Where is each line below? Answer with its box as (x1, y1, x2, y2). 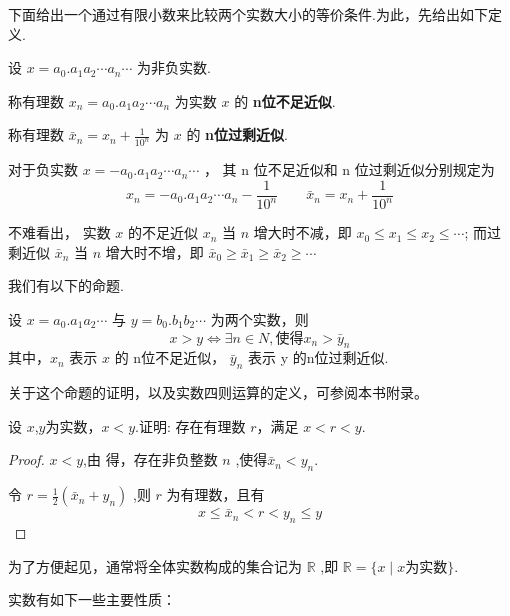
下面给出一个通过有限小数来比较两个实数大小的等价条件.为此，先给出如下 (8, 4, 488, 24)
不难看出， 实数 (8, 222, 111, 243)
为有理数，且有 (166, 484, 265, 505)
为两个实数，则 (210, 309, 309, 330)
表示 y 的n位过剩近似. (248, 347, 389, 368)
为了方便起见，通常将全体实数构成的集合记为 (8, 555, 302, 576)
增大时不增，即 (105, 241, 204, 262)
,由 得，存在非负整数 (83, 449, 218, 470)
